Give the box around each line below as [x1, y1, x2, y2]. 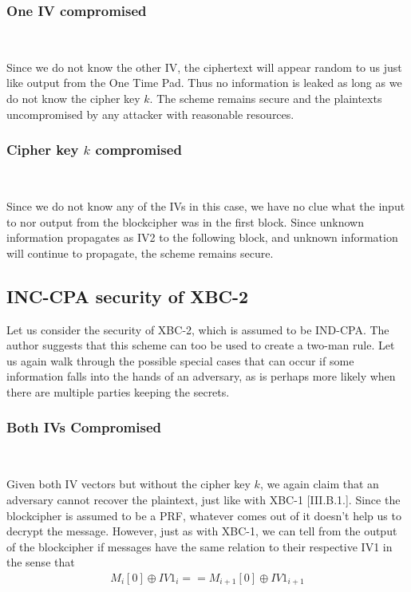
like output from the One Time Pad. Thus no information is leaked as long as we [6, 74, 402, 91]
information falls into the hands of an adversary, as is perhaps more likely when [6, 368, 396, 385]
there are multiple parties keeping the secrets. [6, 383, 230, 400]
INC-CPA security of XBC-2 [6, 283, 249, 308]
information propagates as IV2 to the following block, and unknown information [6, 229, 398, 246]
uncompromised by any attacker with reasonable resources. [6, 105, 294, 122]
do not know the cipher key [6, 90, 140, 106]
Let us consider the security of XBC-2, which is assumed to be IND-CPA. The [6, 321, 389, 337]
